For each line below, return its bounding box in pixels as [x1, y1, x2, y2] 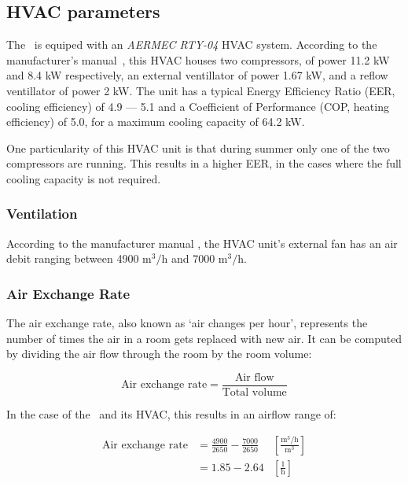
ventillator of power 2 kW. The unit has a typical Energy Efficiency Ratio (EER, [6, 82, 395, 98]
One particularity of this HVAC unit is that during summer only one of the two [6, 139, 390, 156]
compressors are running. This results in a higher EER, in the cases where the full [6, 155, 402, 171]
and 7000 [171, 250, 215, 267]
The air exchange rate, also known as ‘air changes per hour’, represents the [6, 315, 368, 331]
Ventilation [6, 204, 78, 223]
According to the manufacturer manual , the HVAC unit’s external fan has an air [6, 234, 398, 251]
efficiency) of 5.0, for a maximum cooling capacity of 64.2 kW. [6, 113, 305, 130]
